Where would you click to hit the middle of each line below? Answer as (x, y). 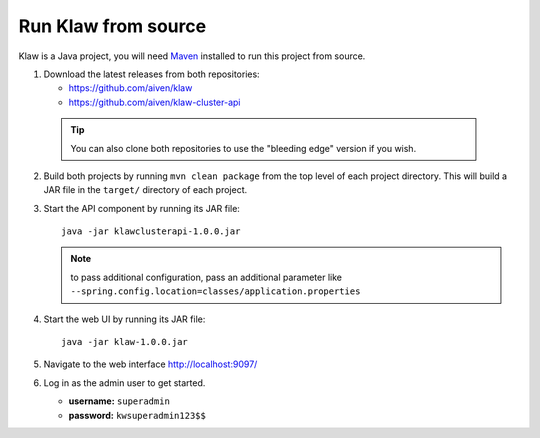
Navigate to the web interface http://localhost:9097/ (150, 364)
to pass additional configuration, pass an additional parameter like (206, 277)
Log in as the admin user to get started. (124, 382)
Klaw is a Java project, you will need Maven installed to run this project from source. (192, 56)
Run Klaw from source (112, 26)
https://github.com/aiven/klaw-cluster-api (154, 102)
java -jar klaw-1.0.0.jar (125, 342)
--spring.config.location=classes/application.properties (215, 291)
